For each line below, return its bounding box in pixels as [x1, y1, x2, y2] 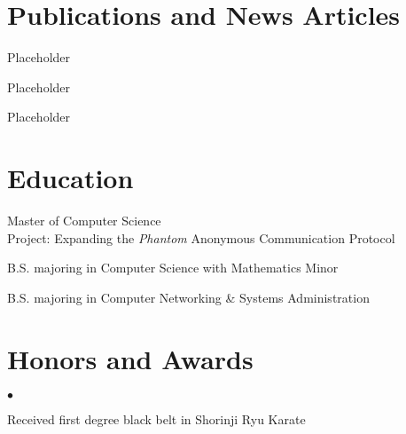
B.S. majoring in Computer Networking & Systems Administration [7, 288, 370, 306]
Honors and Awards [7, 340, 254, 376]
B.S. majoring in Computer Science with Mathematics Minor [7, 258, 339, 277]
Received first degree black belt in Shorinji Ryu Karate [7, 409, 306, 428]
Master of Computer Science [7, 211, 161, 230]
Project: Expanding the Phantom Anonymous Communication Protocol [7, 228, 395, 247]
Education [7, 160, 134, 196]
